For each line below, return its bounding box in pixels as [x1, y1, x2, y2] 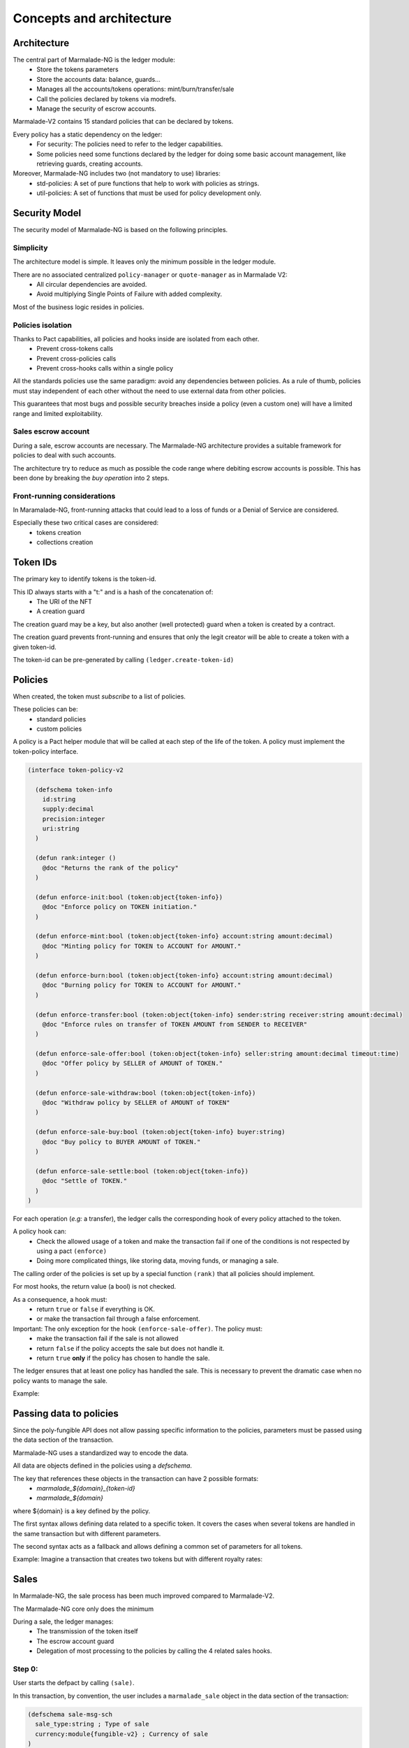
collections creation [36, 538, 94, 547]
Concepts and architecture [13, 10, 172, 26]
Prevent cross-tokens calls [36, 345, 114, 353]
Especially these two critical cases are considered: [13, 518, 159, 527]
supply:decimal [42, 805, 94, 813]
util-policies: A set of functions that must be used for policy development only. [36, 189, 262, 197]
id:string [42, 795, 76, 803]
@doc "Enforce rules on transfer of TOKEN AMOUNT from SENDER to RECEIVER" [42, 1020, 308, 1028]
